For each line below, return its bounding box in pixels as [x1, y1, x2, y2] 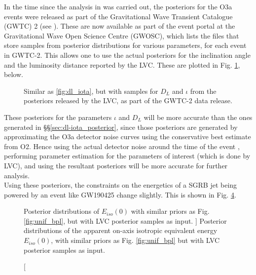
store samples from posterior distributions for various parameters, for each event [4, 40, 247, 50]
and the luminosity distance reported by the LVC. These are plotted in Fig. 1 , [4, 59, 240, 70]
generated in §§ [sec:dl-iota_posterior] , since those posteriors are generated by [4, 121, 238, 132]
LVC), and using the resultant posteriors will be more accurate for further [4, 160, 228, 170]
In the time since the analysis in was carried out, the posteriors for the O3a [4, 1, 232, 11]
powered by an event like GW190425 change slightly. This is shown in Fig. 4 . [4, 189, 236, 199]
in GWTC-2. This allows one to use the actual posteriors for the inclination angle [4, 49, 251, 60]
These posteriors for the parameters [4, 112, 112, 122]
